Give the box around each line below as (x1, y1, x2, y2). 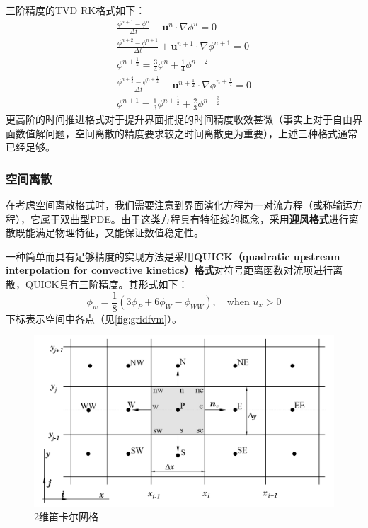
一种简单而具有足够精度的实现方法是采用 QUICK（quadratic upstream (6, 248, 340, 263)
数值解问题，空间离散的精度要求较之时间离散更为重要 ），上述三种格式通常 (15, 125, 357, 140)
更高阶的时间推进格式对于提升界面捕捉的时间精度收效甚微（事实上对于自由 (6, 111, 352, 126)
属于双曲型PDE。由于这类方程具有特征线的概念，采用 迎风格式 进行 (40, 211, 349, 226)
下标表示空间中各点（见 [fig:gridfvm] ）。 (6, 311, 182, 326)
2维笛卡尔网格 (34, 509, 98, 524)
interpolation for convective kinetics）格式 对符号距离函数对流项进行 (6, 263, 333, 277)
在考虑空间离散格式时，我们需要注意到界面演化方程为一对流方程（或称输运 (6, 197, 352, 212)
